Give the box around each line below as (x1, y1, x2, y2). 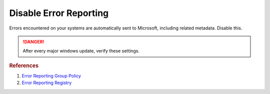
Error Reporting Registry (21, 80, 72, 86)
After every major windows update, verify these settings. (22, 48, 140, 54)
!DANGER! (22, 38, 44, 44)
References (9, 62, 39, 69)
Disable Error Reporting (9, 7, 109, 18)
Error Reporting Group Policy (21, 72, 81, 78)
